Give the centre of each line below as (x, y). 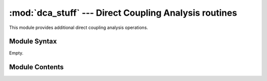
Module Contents (36, 67)
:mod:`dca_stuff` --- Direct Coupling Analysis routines (123, 13)
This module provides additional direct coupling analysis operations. (79, 27)
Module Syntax (33, 41)
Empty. (16, 53)
